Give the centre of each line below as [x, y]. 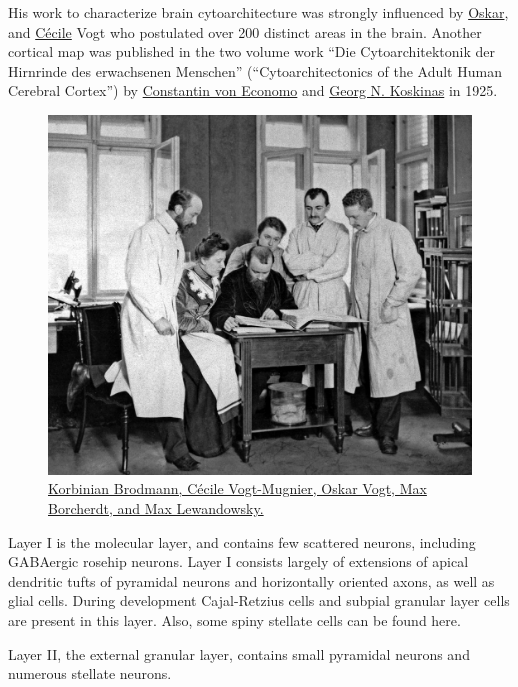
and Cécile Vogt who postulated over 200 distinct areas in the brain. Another [245, 31]
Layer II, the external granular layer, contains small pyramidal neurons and [239, 653]
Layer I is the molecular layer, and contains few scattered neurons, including [242, 541]
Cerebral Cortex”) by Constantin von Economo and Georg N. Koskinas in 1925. [253, 90]
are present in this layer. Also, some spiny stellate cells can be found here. [234, 619]
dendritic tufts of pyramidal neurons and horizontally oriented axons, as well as [251, 580]
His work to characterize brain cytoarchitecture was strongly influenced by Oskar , [258, 12]
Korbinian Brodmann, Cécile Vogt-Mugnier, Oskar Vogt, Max [237, 488]
